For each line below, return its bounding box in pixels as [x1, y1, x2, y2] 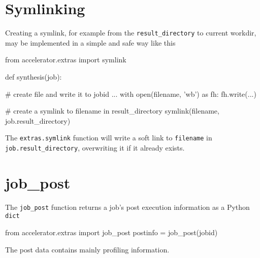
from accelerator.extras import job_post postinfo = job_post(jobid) [5, 227, 218, 238]
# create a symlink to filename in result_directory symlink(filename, [5, 105, 219, 116]
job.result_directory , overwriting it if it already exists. [5, 142, 185, 153]
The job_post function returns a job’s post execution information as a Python [5, 201, 250, 212]
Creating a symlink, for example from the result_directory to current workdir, [5, 27, 256, 38]
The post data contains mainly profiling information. [5, 244, 170, 254]
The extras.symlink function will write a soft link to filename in [5, 132, 212, 143]
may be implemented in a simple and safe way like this [5, 37, 176, 48]
